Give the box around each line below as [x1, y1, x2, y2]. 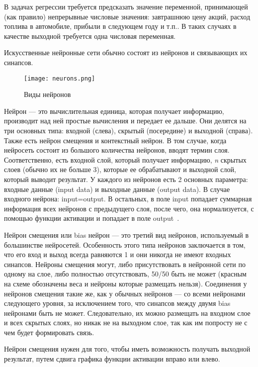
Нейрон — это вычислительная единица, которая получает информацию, [4, 105, 224, 116]
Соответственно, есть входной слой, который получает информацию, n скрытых [4, 154, 247, 165]
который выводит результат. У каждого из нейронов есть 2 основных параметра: [4, 174, 248, 184]
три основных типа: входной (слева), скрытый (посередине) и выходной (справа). [4, 125, 253, 135]
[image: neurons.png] [24, 75, 95, 82]
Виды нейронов [24, 89, 71, 99]
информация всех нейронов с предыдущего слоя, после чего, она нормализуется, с [4, 203, 254, 213]
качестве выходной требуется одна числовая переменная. [4, 30, 176, 41]
